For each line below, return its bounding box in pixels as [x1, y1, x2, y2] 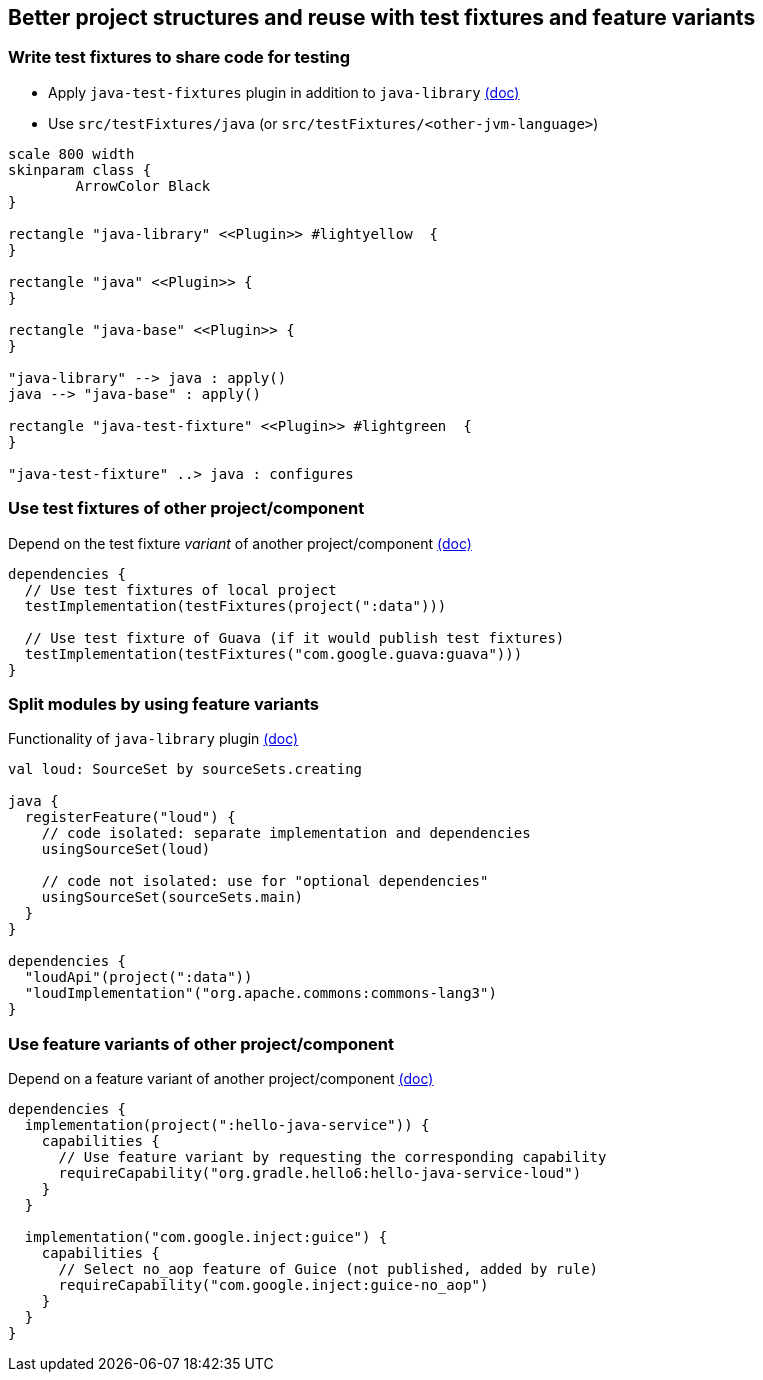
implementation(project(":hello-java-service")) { [24, 1117, 430, 1134]
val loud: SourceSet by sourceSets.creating [8, 761, 363, 778]
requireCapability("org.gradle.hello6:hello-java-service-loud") [58, 1165, 582, 1182]
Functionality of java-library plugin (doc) [8, 730, 299, 748]
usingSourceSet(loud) [41, 841, 211, 858]
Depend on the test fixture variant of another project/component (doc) [8, 534, 472, 552]
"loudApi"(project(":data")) [24, 969, 253, 986]
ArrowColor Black [75, 177, 211, 194]
